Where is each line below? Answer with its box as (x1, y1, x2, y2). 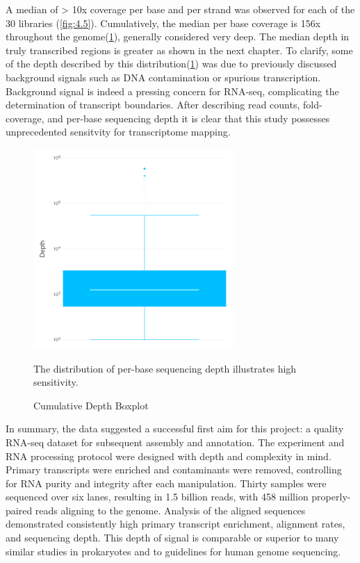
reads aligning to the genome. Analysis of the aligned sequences (35, 503, 306, 517)
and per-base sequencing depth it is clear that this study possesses (47, 111, 330, 125)
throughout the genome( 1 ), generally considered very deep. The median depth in (6, 29, 350, 44)
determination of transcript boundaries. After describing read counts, (6, 97, 300, 112)
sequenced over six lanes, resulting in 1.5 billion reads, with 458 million (6, 489, 309, 504)
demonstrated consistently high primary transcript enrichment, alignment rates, (6, 516, 345, 531)
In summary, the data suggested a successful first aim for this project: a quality (6, 421, 344, 436)
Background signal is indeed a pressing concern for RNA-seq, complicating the (6, 83, 339, 98)
